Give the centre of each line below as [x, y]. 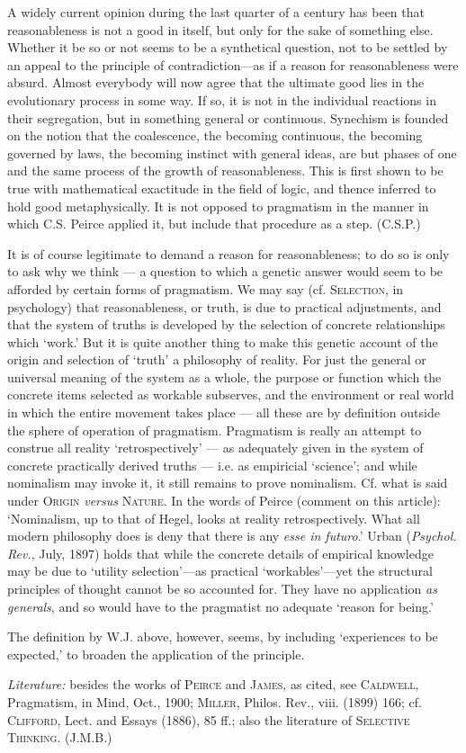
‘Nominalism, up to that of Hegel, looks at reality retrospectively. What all [214, 518]
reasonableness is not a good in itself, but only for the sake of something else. [220, 29]
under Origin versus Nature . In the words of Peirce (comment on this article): [224, 501]
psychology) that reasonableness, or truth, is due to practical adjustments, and [224, 306]
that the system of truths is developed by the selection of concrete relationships [226, 324]
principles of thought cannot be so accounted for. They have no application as [222, 588]
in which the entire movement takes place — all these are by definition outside [224, 412]
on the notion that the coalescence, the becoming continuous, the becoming [215, 135]
